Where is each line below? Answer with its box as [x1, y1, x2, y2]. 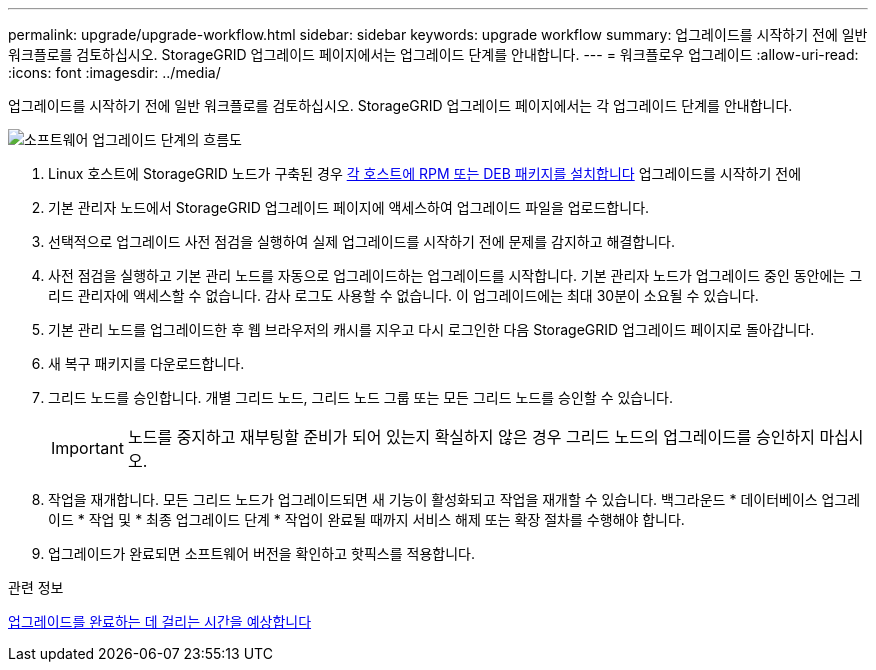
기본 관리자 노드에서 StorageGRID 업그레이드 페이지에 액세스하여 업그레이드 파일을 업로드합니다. [48, 199, 650, 216]
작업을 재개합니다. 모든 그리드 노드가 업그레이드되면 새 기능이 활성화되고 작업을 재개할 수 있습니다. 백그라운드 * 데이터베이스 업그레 [48, 491, 861, 508]
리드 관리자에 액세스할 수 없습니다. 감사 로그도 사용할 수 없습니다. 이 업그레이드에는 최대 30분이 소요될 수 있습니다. [48, 287, 759, 304]
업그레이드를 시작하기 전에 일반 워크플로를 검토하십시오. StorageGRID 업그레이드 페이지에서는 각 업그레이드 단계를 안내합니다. [8, 97, 793, 114]
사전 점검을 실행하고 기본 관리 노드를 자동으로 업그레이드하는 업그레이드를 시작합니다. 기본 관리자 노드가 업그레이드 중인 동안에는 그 [48, 267, 863, 284]
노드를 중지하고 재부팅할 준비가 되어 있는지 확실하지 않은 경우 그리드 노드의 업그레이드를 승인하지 [127, 427, 815, 447]
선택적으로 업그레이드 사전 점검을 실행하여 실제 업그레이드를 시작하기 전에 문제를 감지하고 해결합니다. [48, 233, 675, 250]
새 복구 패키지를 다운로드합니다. [48, 355, 245, 372]
